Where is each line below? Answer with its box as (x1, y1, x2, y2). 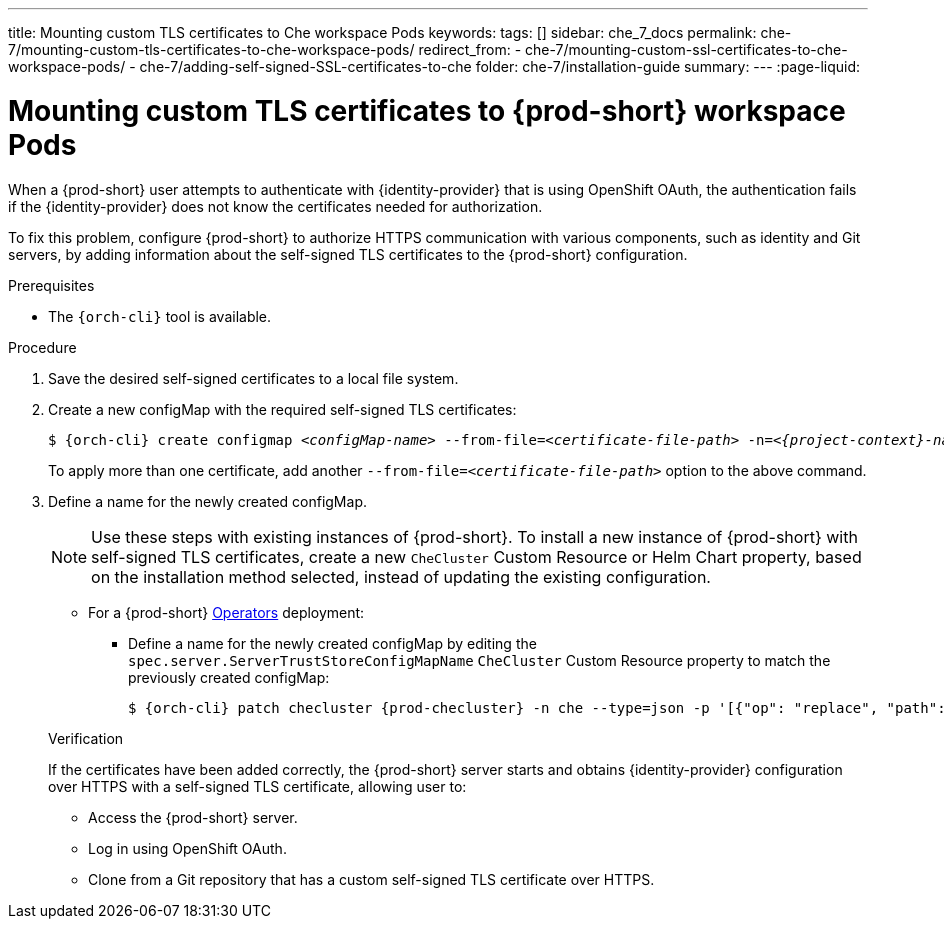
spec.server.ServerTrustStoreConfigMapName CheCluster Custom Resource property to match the (128, 651, 831, 669)
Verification (48, 729, 124, 747)
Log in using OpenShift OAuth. (88, 839, 287, 857)
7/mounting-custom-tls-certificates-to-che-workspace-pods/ (8, 41, 415, 58)
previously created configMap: (128, 668, 330, 686)
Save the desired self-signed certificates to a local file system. (48, 369, 459, 387)
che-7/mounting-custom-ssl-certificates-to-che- (525, 41, 848, 58)
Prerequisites (8, 276, 95, 294)
